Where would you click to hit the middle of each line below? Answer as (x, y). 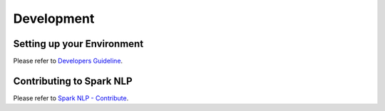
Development (54, 18)
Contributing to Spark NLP (73, 81)
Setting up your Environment (78, 44)
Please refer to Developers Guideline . (68, 61)
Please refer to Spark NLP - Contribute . (71, 98)
